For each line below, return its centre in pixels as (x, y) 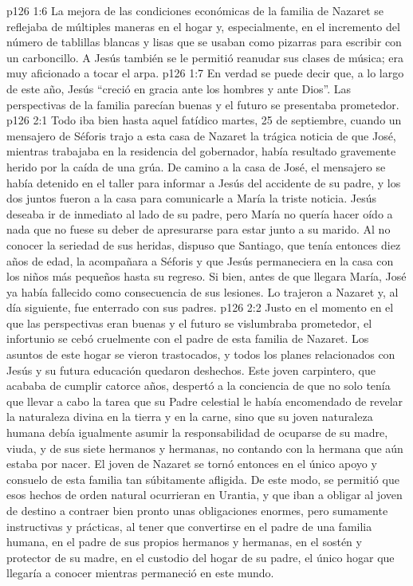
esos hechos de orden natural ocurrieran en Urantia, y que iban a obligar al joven (205, 495)
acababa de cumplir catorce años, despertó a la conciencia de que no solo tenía (199, 385)
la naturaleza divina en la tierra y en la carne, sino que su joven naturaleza (190, 417)
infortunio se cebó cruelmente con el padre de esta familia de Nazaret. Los (188, 338)
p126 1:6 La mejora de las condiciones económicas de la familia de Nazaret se (195, 10)
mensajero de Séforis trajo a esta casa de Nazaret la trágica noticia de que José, (201, 135)
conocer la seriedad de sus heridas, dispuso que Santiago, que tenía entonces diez (204, 244)
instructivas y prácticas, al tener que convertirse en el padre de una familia (189, 526)
